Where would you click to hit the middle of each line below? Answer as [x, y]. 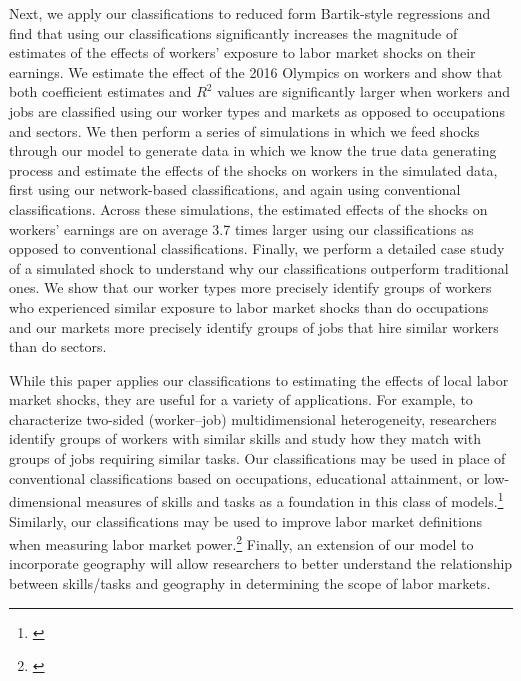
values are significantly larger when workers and [364, 91]
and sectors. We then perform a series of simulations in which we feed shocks [244, 130]
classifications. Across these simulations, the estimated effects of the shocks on [248, 208]
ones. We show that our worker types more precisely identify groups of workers [250, 287]
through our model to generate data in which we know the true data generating [253, 150]
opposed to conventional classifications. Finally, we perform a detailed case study [257, 248]
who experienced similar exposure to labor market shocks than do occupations [249, 306]
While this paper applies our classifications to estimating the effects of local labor [259, 379]
